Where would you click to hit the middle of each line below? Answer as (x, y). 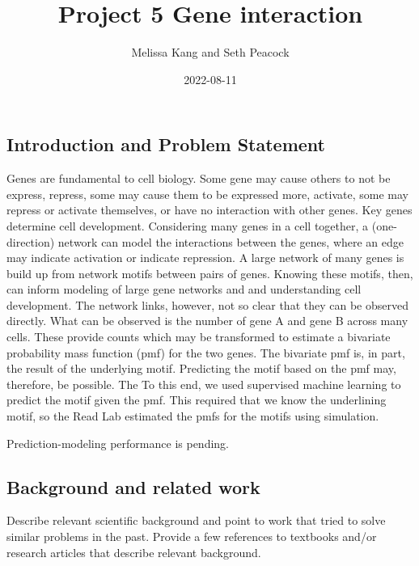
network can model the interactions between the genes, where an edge (231, 241)
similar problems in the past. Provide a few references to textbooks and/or (192, 536)
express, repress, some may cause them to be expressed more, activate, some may (207, 194)
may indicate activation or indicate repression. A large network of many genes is (205, 258)
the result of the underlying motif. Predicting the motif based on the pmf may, (201, 368)
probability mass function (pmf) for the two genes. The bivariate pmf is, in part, (206, 352)
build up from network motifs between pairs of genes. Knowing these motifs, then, (210, 273)
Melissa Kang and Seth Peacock (210, 52)
